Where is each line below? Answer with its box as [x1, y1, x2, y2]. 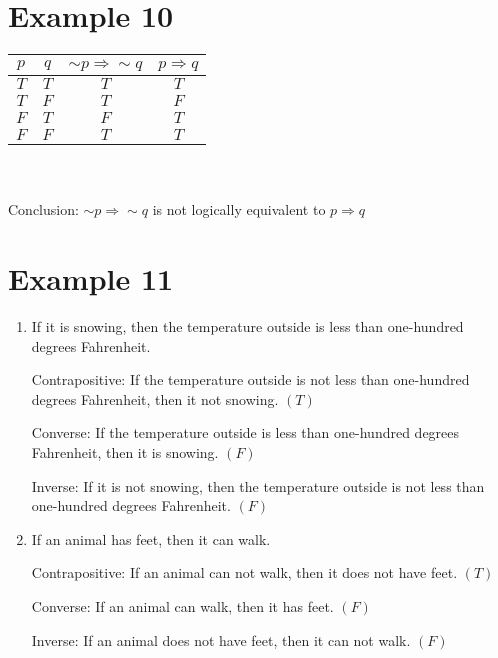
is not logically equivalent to [152, 199, 326, 220]
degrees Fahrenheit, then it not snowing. [31, 388, 279, 409]
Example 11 [8, 258, 174, 299]
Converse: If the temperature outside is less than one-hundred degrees [31, 422, 460, 443]
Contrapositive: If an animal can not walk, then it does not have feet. [31, 562, 458, 583]
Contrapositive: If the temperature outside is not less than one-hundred [31, 369, 470, 390]
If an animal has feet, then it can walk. [31, 528, 271, 549]
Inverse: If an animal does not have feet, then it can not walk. [31, 629, 411, 650]
